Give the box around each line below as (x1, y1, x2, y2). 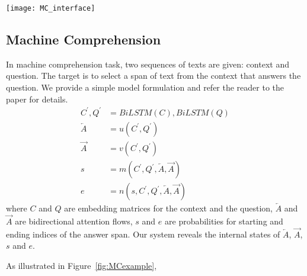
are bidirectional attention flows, (15, 214, 133, 227)
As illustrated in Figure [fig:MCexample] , (6, 259, 157, 271)
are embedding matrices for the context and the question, (64, 202, 273, 214)
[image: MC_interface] (6, 4, 95, 12)
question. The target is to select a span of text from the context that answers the (6, 69, 301, 82)
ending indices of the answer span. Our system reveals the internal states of (6, 227, 280, 240)
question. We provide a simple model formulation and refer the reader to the (6, 81, 284, 94)
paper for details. (6, 92, 68, 105)
